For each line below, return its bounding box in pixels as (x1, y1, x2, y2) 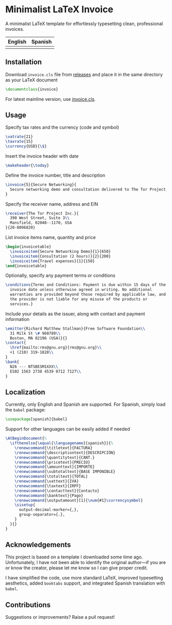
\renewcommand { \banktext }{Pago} (14, 493, 83, 498)
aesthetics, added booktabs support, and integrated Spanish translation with (5, 580, 165, 587)
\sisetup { (14, 503, 36, 508)
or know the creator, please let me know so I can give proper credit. (5, 565, 148, 571)
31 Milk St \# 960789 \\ (10, 331, 60, 336)
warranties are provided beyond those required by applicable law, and (10, 292, 166, 297)
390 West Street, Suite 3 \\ (10, 215, 70, 221)
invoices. (5, 26, 25, 32)
